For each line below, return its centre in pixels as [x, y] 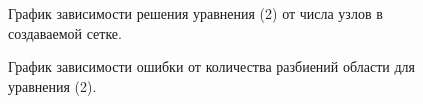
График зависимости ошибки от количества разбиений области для [211, 66]
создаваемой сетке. [65, 32]
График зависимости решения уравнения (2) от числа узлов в [195, 13]
